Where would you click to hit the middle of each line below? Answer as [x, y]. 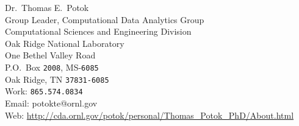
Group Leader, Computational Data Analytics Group [105, 19]
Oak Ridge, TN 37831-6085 [57, 79]
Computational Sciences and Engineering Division [98, 31]
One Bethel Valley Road [50, 55]
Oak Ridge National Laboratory [65, 43]
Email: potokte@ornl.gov [51, 103]
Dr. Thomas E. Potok [47, 7]
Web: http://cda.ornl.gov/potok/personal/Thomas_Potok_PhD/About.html [149, 115]
